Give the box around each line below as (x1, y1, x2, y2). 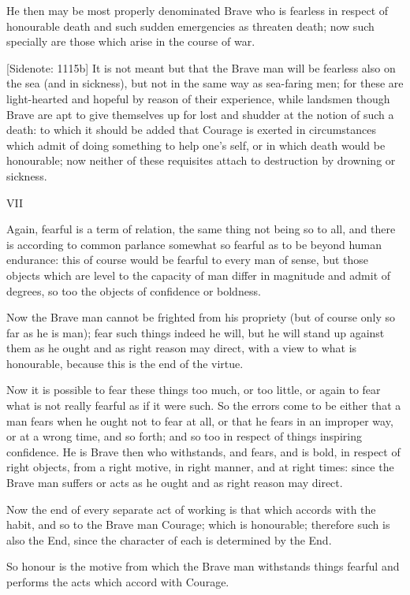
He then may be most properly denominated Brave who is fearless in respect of (6, 2, 389, 18)
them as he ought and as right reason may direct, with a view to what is (6, 340, 357, 356)
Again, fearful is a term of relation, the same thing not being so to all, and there (6, 221, 396, 237)
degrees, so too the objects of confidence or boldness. (6, 282, 261, 299)
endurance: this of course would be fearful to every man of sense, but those (6, 251, 369, 268)
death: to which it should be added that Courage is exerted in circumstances (6, 121, 377, 138)
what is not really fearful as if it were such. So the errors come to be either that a (6, 397, 401, 414)
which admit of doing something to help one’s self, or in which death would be (6, 136, 386, 153)
